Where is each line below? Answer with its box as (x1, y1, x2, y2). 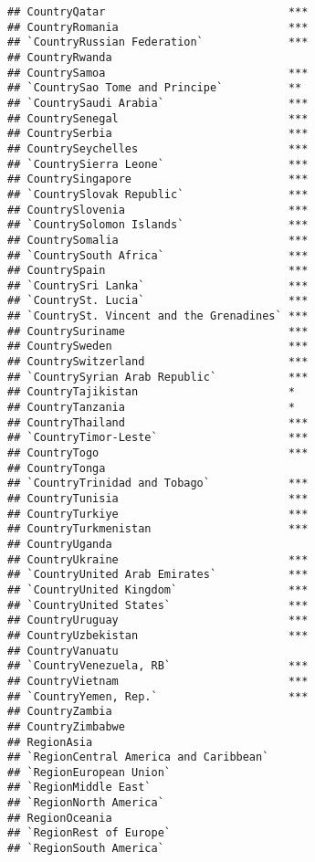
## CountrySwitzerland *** (7, 355, 309, 369)
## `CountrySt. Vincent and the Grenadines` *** (7, 310, 309, 323)
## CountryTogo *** (7, 447, 309, 460)
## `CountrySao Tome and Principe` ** (7, 81, 302, 95)
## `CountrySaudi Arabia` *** (7, 96, 309, 110)
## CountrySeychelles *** (7, 142, 309, 155)
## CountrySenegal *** (7, 111, 309, 125)
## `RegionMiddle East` (7, 781, 152, 794)
